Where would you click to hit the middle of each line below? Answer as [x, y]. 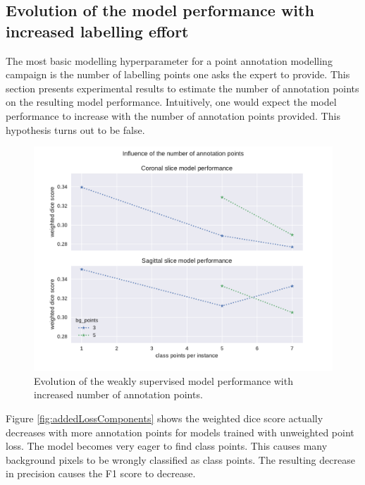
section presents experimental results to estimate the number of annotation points [182, 88]
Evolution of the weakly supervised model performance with [163, 380]
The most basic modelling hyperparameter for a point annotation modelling [169, 60]
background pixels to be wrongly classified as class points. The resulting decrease [180, 459]
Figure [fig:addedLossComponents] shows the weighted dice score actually [165, 418]
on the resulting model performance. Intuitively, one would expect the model [171, 102]
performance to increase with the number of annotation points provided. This [173, 115]
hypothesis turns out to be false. [75, 129]
